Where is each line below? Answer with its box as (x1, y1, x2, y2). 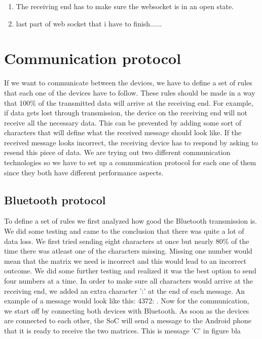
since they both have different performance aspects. (4, 167, 164, 177)
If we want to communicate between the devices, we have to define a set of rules (4, 77, 252, 88)
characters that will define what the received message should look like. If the (4, 127, 242, 138)
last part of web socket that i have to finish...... (16, 18, 162, 28)
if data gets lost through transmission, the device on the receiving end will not (4, 107, 248, 118)
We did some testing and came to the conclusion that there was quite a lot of (4, 226, 244, 236)
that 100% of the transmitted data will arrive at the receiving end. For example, (4, 97, 253, 108)
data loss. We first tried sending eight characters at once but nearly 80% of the (4, 235, 249, 246)
